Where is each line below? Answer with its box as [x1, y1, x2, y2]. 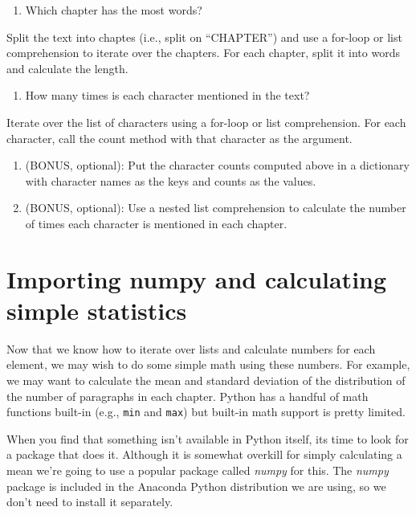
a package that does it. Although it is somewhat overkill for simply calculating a [6, 446, 402, 463]
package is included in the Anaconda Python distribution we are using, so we [6, 477, 386, 494]
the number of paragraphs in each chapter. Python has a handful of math [6, 387, 369, 404]
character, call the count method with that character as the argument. [6, 129, 353, 146]
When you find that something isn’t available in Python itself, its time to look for [6, 430, 409, 447]
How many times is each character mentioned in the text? [25, 87, 310, 104]
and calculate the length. [6, 59, 128, 76]
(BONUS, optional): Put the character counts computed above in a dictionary [25, 157, 410, 174]
